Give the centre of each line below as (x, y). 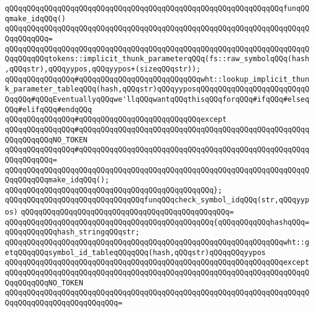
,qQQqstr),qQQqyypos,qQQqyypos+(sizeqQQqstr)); (103, 69)
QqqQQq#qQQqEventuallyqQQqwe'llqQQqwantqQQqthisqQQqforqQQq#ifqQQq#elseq (157, 99)
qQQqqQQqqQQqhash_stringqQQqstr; (72, 232)
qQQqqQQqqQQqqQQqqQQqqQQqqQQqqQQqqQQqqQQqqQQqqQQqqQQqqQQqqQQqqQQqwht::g (157, 243)
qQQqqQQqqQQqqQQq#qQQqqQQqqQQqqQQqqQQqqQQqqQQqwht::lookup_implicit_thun (157, 79)
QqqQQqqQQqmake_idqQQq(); (57, 180)
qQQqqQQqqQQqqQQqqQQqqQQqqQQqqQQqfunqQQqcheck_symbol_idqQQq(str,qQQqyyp (157, 200)
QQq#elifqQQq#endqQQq (49, 109)
